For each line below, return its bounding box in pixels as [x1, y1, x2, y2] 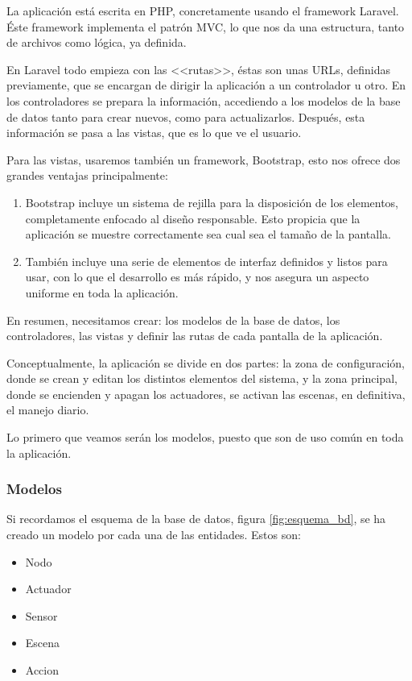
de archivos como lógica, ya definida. [6, 34, 187, 51]
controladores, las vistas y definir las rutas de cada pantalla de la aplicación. [6, 327, 383, 344]
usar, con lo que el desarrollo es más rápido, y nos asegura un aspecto [25, 268, 369, 285]
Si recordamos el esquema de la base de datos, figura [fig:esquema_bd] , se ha [6, 510, 386, 527]
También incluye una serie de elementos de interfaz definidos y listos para [25, 252, 388, 269]
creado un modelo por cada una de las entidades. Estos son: [6, 526, 301, 543]
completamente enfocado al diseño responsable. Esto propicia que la [25, 210, 360, 226]
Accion [25, 662, 60, 679]
